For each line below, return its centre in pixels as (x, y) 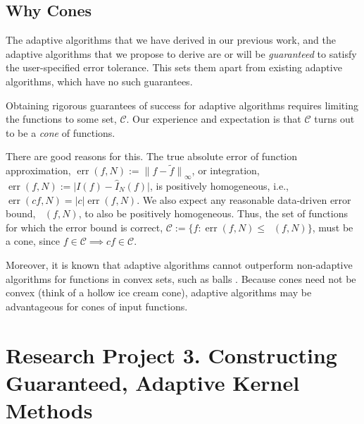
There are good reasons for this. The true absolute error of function (152, 156)
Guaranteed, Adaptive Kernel (153, 382)
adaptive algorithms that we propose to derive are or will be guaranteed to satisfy (181, 53)
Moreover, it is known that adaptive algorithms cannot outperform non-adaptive (179, 264)
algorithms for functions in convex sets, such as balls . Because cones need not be (181, 278)
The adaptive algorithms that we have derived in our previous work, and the (171, 40)
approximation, (38, 170)
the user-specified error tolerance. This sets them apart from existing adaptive (174, 67)
